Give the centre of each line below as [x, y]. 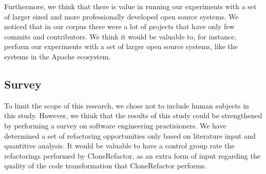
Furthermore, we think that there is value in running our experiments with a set [130, 6]
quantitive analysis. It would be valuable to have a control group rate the [119, 146]
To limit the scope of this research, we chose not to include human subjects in [127, 105]
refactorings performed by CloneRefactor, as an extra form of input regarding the [132, 155]
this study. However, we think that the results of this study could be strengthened [133, 115]
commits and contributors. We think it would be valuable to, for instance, [120, 36]
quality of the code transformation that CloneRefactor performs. [106, 166]
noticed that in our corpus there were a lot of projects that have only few [119, 26]
